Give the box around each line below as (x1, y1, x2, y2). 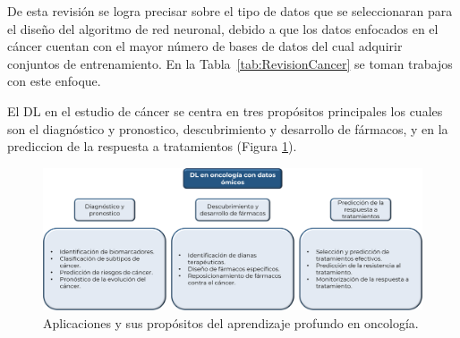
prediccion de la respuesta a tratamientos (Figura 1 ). (7, 137, 297, 156)
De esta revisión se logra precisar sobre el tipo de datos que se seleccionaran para (7, 2, 453, 20)
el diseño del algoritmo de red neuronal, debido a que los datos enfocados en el (7, 19, 439, 38)
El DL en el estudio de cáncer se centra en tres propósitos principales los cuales (7, 101, 443, 120)
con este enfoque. (7, 72, 101, 90)
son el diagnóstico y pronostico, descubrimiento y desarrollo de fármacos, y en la (7, 119, 448, 138)
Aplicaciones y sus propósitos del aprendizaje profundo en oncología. (43, 313, 419, 332)
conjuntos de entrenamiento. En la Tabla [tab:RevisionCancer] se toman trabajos (7, 54, 453, 72)
